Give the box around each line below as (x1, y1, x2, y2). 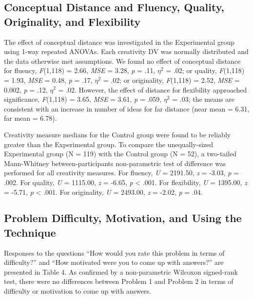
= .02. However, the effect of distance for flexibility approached (58, 84, 247, 94)
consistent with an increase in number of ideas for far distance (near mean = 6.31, (4, 103, 250, 113)
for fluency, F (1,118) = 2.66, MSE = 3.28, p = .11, (4, 65, 156, 75)
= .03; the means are (172, 94, 234, 104)
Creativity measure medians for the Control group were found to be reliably (4, 129, 231, 139)
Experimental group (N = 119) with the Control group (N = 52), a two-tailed (4, 149, 237, 159)
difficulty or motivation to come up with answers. (4, 286, 151, 296)
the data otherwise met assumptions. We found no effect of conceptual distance (4, 56, 241, 66)
